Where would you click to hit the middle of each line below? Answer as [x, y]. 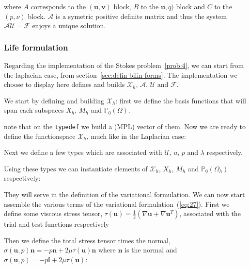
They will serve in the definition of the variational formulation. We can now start [125, 194]
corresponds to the [58, 6]
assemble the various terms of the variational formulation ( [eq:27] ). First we [117, 204]
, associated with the [210, 213]
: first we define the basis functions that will [181, 100]
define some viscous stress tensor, [53, 213]
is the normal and [151, 250]
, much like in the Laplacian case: [136, 136]
